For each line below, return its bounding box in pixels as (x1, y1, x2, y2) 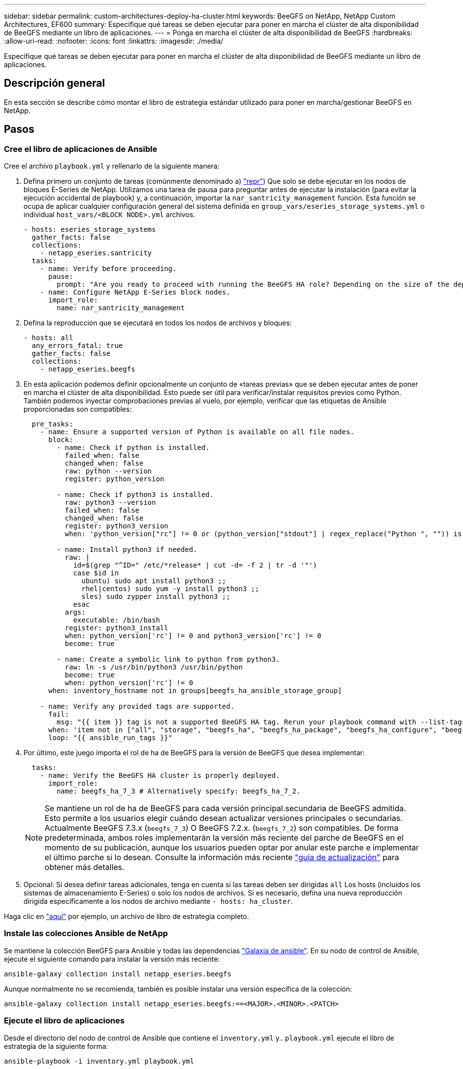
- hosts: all (24, 334, 74, 342)
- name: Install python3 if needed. (56, 546, 198, 554)
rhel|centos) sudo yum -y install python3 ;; (81, 585, 259, 593)
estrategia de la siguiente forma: (4, 1042, 108, 1050)
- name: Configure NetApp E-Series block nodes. (40, 288, 231, 297)
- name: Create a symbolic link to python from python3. (56, 655, 280, 664)
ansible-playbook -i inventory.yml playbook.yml (4, 1057, 194, 1065)
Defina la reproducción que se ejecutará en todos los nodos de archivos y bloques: (24, 319, 292, 327)
